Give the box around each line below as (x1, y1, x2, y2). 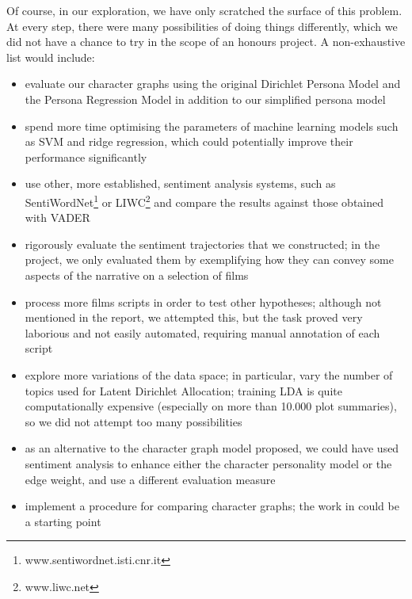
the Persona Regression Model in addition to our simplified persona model (25, 90, 386, 107)
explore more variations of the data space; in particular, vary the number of (25, 366, 393, 383)
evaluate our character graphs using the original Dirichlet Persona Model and (25, 75, 401, 92)
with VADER (25, 209, 90, 226)
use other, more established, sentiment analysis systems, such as (25, 175, 336, 192)
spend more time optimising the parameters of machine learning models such (25, 117, 399, 134)
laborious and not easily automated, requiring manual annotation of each (25, 324, 380, 341)
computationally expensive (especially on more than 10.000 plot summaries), (25, 398, 397, 414)
